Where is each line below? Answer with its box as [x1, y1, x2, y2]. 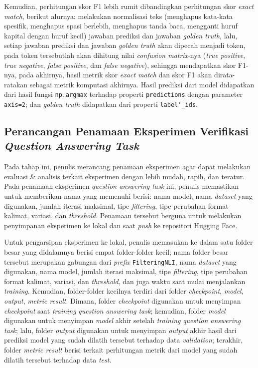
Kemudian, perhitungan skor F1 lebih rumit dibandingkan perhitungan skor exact [4, 1, 254, 11]
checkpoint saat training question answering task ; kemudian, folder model [4, 305, 226, 316]
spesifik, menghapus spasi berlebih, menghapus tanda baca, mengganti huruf [4, 20, 238, 31]
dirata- [214, 69, 235, 80]
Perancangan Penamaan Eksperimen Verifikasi [4, 123, 249, 139]
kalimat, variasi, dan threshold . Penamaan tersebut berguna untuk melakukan [4, 210, 242, 221]
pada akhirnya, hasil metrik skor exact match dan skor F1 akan [18, 69, 212, 80]
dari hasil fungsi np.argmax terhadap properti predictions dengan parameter [4, 89, 243, 99]
